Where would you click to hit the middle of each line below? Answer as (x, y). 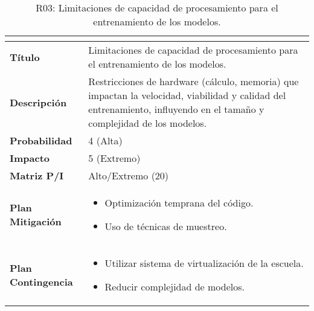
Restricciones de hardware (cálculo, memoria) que (194, 81)
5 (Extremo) (114, 158)
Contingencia (41, 282)
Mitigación (36, 221)
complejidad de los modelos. (148, 123)
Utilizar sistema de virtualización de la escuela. (204, 263)
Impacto (30, 158)
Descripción (38, 102)
